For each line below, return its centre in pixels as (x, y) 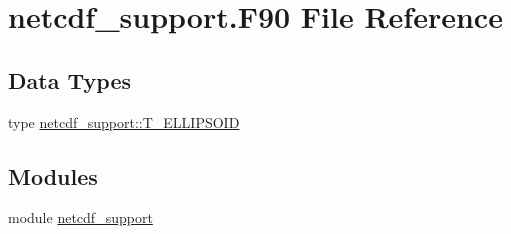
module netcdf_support (80, 217)
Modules (53, 175)
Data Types (69, 79)
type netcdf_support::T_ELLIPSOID (124, 121)
